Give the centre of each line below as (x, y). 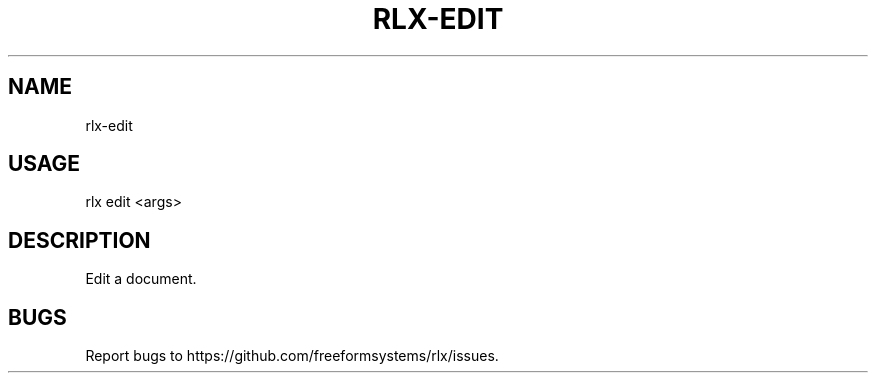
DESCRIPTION (79, 240)
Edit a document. (141, 279)
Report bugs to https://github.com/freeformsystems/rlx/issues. (292, 356)
